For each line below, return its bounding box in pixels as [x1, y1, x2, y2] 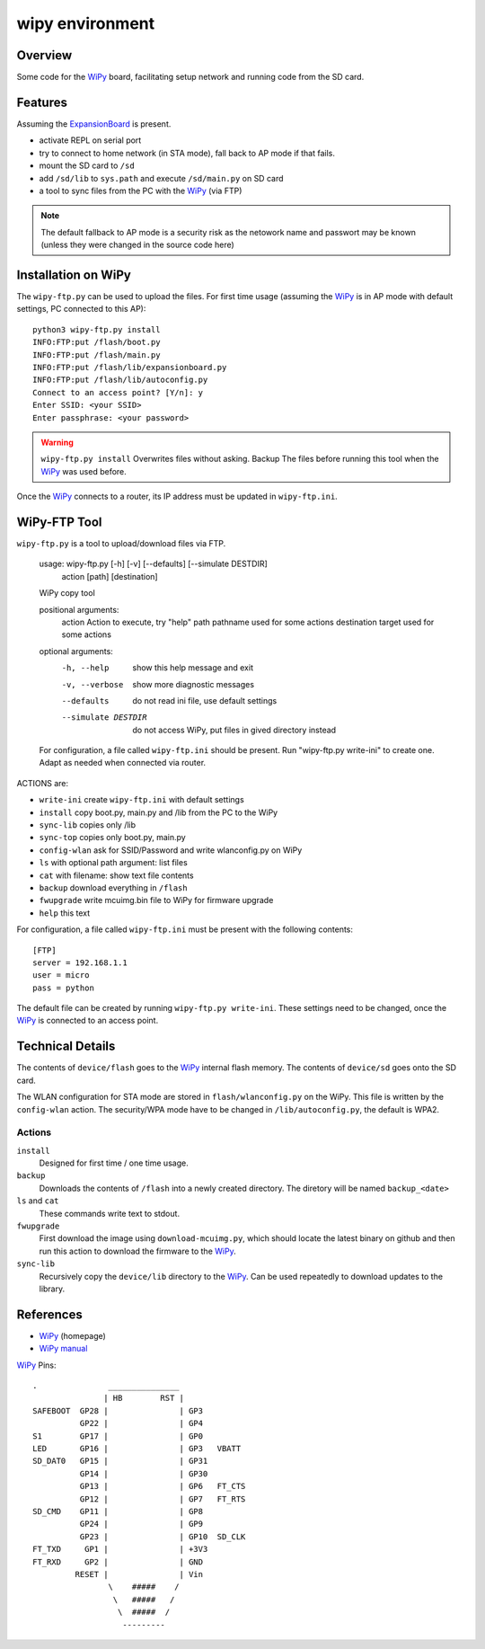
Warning [40, 437, 74, 448]
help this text [39, 908, 91, 918]
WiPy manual [39, 1343, 88, 1354]
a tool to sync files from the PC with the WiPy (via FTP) [39, 185, 242, 196]
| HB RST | [103, 1393, 184, 1404]
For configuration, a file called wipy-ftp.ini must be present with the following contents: [16, 924, 354, 935]
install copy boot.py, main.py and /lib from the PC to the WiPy [39, 807, 278, 818]
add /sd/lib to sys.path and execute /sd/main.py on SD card [39, 173, 284, 183]
